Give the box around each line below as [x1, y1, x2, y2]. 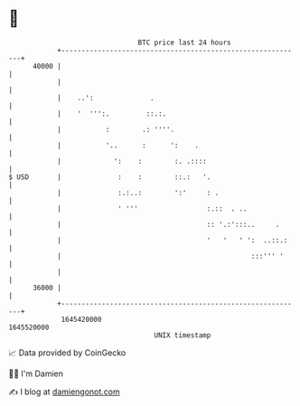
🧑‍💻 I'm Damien [8, 368, 64, 379]
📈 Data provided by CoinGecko [8, 347, 127, 358]
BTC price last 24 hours [137, 38, 231, 47]
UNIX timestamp [154, 330, 211, 340]
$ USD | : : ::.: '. [8, 172, 211, 182]
